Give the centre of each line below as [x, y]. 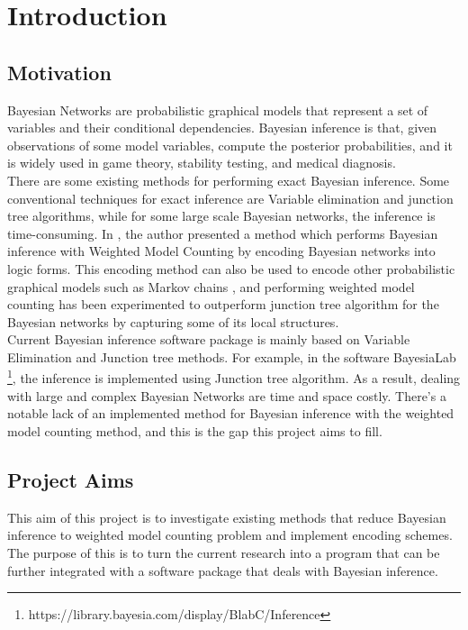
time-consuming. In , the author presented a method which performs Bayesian [223, 233]
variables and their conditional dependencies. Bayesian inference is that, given [222, 128]
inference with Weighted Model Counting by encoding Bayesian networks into [221, 251]
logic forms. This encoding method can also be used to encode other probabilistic [231, 268]
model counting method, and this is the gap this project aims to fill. [195, 430]
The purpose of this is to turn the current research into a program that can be [224, 552]
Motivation [59, 72]
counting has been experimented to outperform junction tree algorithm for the [223, 304]
